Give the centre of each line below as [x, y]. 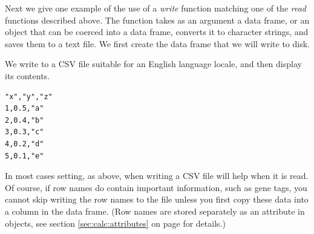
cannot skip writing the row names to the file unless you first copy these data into [157, 199]
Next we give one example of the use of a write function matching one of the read [156, 8]
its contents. [28, 75]
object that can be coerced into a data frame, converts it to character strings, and [157, 32]
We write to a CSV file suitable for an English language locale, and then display [153, 64]
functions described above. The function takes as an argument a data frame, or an [157, 20]
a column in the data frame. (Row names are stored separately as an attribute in [155, 211]
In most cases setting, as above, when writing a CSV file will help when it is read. [157, 176]
